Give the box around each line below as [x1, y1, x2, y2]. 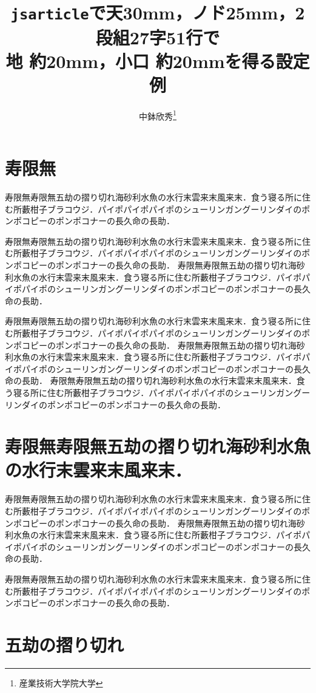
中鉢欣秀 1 [139, 108, 176, 122]
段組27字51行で [95, 24, 220, 49]
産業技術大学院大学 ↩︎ [19, 676, 103, 689]
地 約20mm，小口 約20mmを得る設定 [5, 48, 310, 73]
